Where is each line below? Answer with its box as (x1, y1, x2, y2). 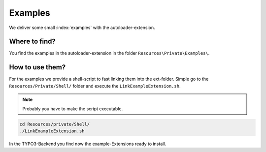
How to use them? (9, 63, 66, 71)
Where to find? (9, 37, 56, 46)
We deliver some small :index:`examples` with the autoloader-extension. (9, 25, 155, 30)
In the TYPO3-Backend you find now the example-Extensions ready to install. (9, 141, 166, 147)
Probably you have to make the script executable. (22, 106, 123, 112)
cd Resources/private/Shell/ (19, 121, 90, 127)
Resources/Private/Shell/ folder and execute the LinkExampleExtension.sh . (9, 83, 181, 89)
